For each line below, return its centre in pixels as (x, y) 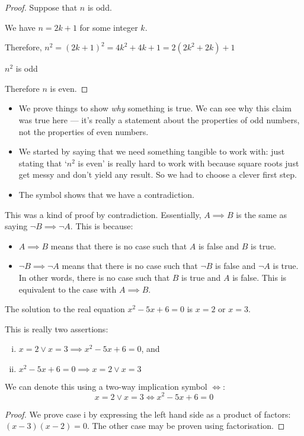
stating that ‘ (43, 163)
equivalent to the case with (68, 289)
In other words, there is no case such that (94, 277)
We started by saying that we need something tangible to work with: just (152, 151)
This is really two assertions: (57, 328)
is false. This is (260, 277)
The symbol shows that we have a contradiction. (106, 194)
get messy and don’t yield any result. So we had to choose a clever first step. (158, 174)
